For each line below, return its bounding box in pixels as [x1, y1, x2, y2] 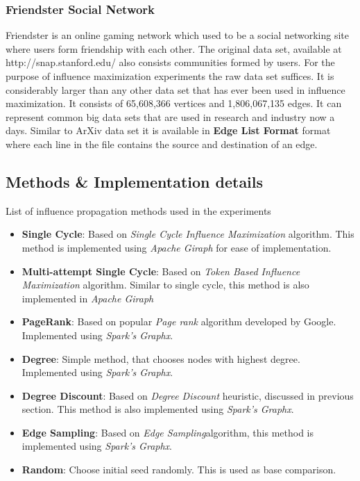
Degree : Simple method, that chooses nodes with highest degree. [22, 351, 300, 366]
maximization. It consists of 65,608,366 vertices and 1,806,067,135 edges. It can [6, 96, 342, 111]
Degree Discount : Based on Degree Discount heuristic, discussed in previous [22, 388, 354, 402]
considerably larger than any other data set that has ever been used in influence [6, 82, 345, 97]
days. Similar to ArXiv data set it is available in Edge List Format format [6, 123, 331, 138]
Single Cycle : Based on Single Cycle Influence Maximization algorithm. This [22, 227, 354, 241]
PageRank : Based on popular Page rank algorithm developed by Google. [22, 314, 336, 329]
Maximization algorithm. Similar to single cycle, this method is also [22, 277, 309, 292]
